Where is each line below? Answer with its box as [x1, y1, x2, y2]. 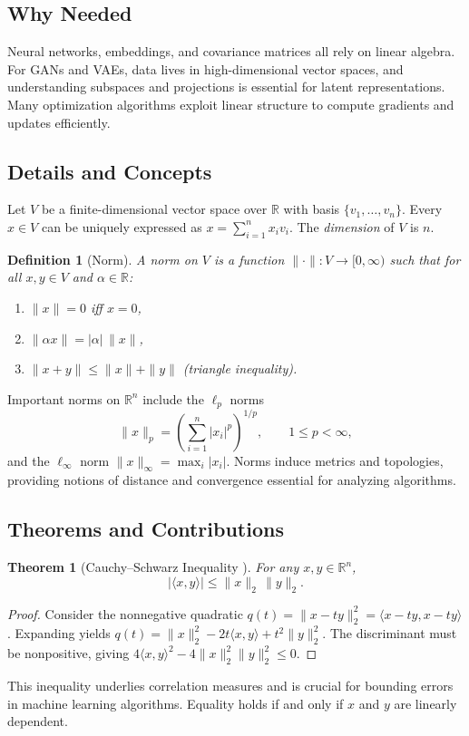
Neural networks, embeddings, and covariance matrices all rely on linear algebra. [7, 42, 455, 61]
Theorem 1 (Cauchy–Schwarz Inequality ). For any [7, 557, 299, 576]
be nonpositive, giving [7, 644, 130, 663]
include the [142, 389, 204, 408]
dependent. [7, 712, 68, 731]
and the [7, 450, 50, 470]
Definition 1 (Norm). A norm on [7, 249, 198, 268]
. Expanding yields [7, 624, 111, 643]
